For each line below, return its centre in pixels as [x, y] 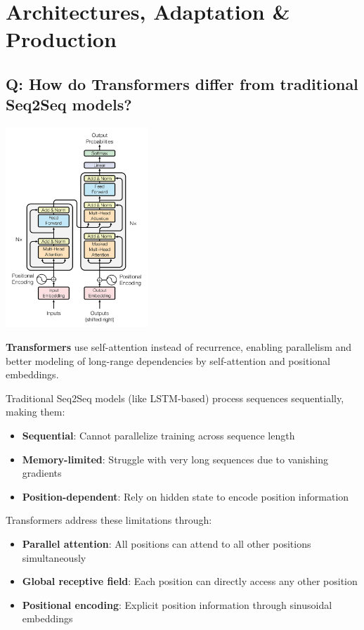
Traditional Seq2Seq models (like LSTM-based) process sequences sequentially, [175, 398]
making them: [35, 412]
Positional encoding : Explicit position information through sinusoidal [177, 604]
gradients [42, 473]
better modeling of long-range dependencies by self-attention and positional [168, 360]
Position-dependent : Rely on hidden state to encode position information [186, 496]
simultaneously [54, 557]
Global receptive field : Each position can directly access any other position [190, 581]
